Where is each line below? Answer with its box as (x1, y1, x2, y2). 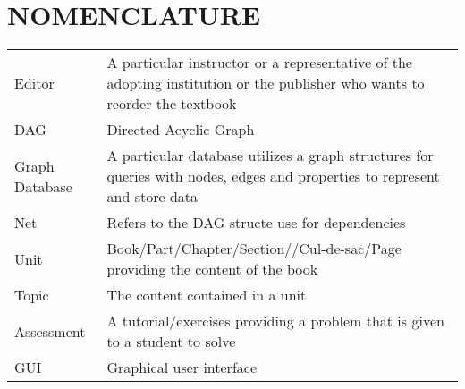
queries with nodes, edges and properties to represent (106, 165, 440, 187)
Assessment (14, 320, 86, 342)
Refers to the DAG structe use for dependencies (106, 212, 406, 233)
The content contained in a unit (106, 284, 307, 306)
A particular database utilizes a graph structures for (106, 145, 434, 166)
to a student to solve (106, 331, 236, 352)
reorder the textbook (106, 93, 237, 114)
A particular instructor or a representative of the (106, 52, 412, 73)
